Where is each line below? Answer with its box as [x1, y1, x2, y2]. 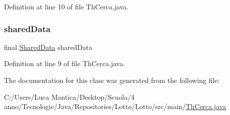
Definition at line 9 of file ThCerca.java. [4, 58, 125, 69]
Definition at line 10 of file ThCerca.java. [4, 1, 129, 11]
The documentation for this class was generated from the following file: [4, 75, 220, 85]
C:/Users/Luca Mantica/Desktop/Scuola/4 [4, 91, 135, 102]
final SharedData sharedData [4, 41, 92, 52]
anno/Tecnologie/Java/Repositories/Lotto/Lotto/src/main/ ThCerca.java [4, 101, 226, 112]
